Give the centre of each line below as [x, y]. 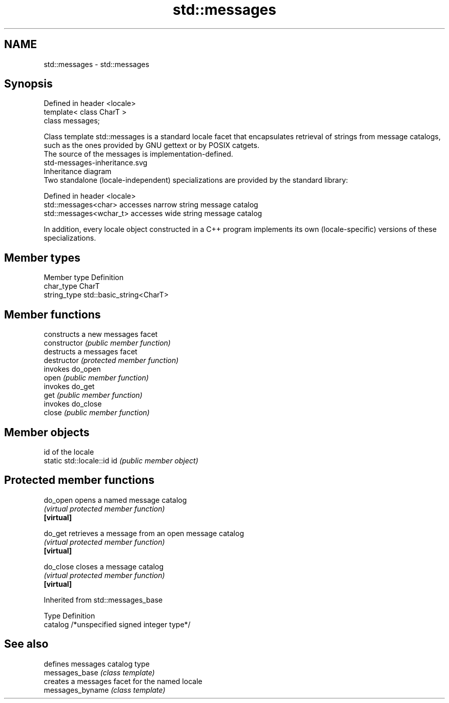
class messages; [72, 121]
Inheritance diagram [78, 172]
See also [26, 644]
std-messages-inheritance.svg [96, 163]
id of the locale [69, 452]
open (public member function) [96, 378]
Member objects [47, 432]
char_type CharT [72, 286]
